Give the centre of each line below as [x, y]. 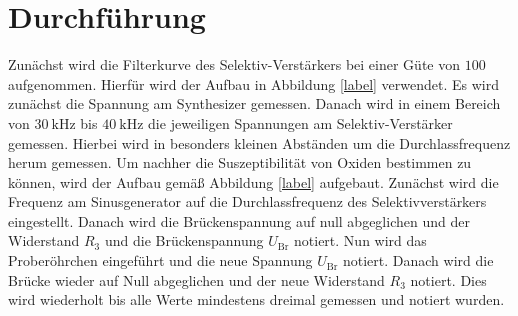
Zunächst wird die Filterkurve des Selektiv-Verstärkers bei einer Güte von [234, 64]
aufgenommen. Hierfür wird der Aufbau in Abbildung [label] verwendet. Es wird [253, 83]
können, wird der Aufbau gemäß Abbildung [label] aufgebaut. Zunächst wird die [253, 181]
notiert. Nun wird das [360, 240]
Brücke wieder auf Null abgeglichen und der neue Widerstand [196, 279]
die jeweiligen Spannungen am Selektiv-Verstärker [300, 122]
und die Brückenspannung [184, 240]
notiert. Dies [448, 279]
